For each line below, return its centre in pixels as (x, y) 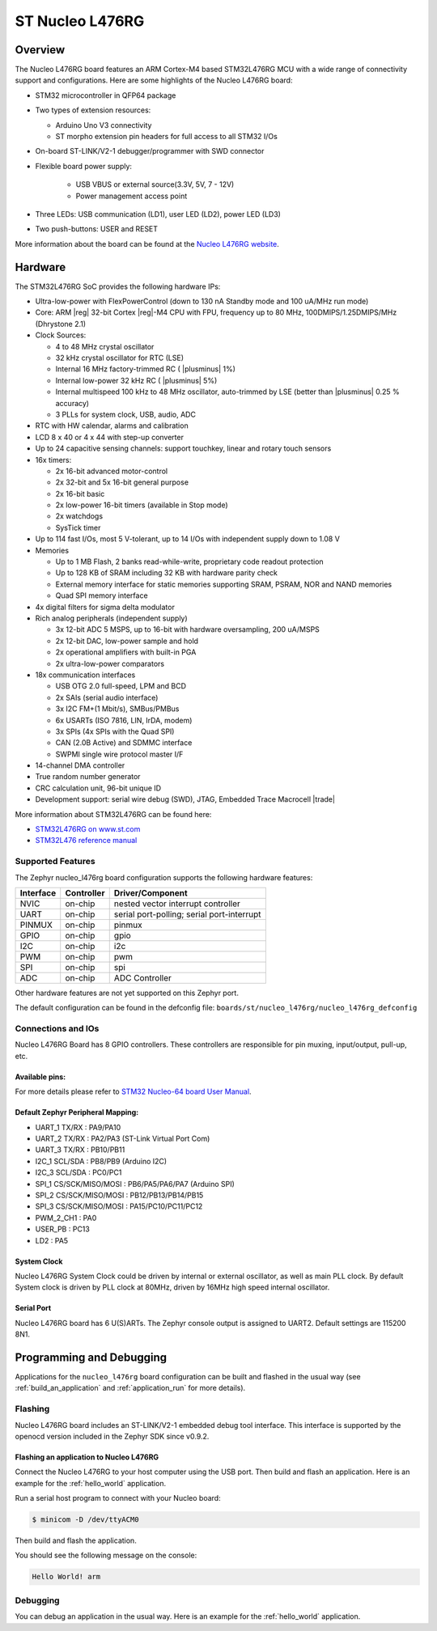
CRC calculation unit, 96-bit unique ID (98, 788)
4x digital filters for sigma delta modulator (105, 607)
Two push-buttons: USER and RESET (96, 229)
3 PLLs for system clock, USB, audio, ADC (125, 414)
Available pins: (40, 1077)
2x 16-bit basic (80, 494)
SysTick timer (78, 527)
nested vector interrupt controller (177, 904)
